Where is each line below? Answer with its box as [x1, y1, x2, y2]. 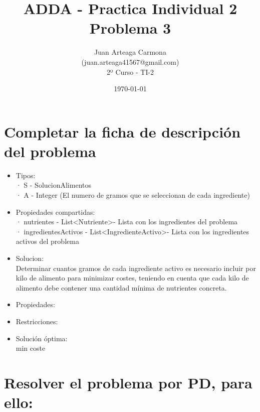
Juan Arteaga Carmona [94, 47, 166, 57]
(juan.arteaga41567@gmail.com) [81, 56, 179, 67]
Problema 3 [89, 18, 171, 38]
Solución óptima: [16, 333, 68, 343]
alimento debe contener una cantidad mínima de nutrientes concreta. [16, 282, 227, 293]
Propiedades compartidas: [16, 206, 95, 217]
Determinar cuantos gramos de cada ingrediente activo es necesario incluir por [16, 262, 256, 273]
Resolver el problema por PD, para [4, 372, 252, 392]
